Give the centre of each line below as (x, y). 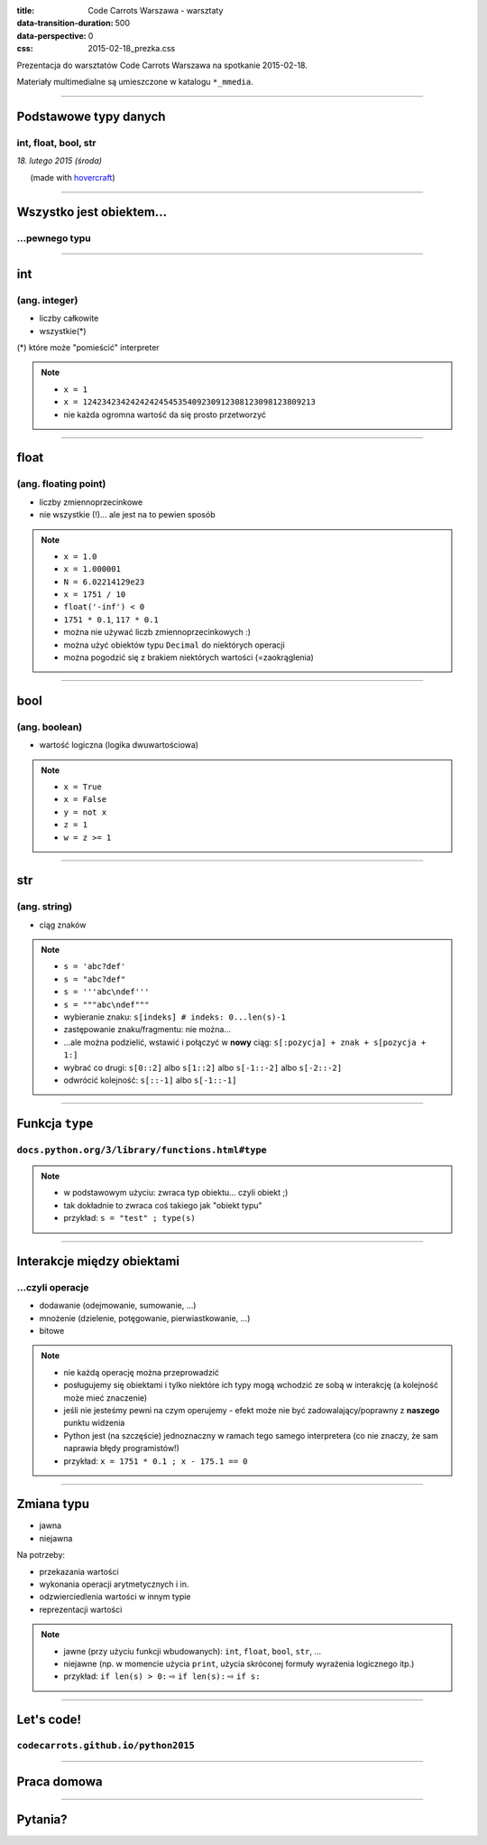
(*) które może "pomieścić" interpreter (88, 348)
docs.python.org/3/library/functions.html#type (142, 1150)
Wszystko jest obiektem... (92, 212)
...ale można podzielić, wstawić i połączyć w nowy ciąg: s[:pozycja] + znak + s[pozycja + (245, 1042)
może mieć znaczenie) (106, 1398)
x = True (83, 787)
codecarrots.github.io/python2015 (106, 1746)
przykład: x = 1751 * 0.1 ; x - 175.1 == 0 (156, 1461)
